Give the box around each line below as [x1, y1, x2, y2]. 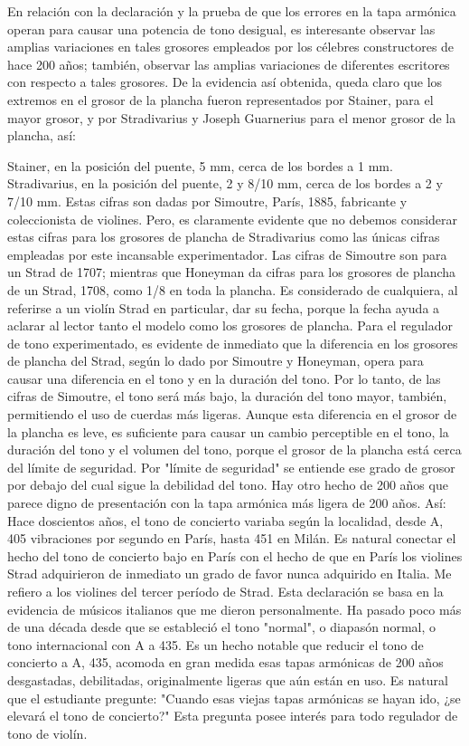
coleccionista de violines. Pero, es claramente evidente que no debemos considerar [7, 209, 458, 228]
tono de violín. [7, 723, 88, 742]
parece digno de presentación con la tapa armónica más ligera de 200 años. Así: [7, 493, 446, 512]
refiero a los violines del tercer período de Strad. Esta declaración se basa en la [7, 582, 444, 600]
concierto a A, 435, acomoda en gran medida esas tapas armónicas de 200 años [7, 653, 444, 672]
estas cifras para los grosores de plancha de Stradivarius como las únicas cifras [7, 227, 440, 246]
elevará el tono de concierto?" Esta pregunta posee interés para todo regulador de [7, 706, 458, 725]
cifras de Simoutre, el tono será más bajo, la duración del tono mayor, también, [7, 387, 447, 406]
